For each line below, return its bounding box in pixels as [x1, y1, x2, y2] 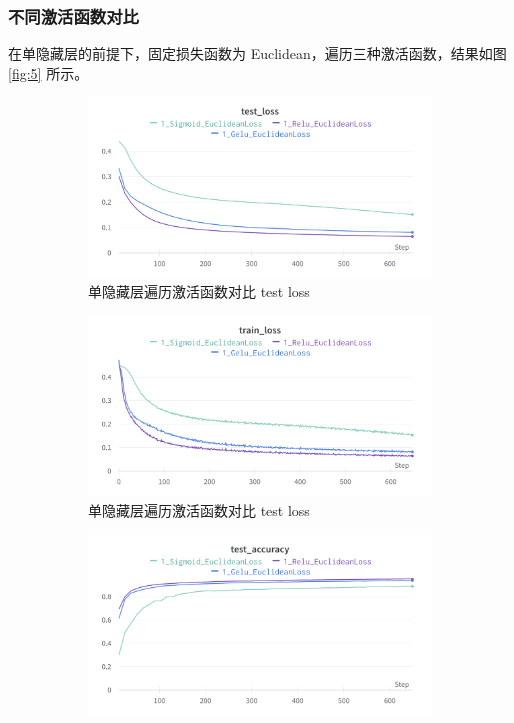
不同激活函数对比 [8, 3, 139, 28]
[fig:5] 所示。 [8, 62, 89, 83]
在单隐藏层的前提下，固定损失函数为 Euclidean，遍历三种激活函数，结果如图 [8, 43, 507, 64]
